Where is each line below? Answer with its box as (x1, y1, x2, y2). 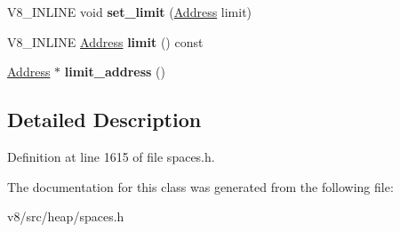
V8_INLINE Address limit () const (7, 32, 204, 51)
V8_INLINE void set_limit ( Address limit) (7, 3, 252, 20)
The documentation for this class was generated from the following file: (7, 177, 394, 196)
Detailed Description (7, 106, 202, 133)
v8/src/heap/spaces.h (7, 207, 124, 226)
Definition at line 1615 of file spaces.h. (7, 147, 215, 165)
